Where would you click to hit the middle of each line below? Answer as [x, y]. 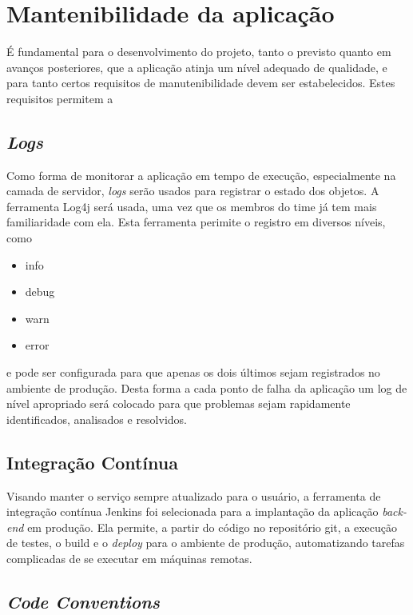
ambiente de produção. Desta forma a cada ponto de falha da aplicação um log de [207, 387]
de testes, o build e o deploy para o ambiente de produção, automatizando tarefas [206, 543]
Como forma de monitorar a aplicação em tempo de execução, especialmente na [201, 175]
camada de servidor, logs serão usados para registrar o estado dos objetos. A [193, 191]
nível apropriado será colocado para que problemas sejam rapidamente [179, 403]
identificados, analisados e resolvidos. [97, 419]
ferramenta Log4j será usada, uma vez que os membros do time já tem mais [192, 206]
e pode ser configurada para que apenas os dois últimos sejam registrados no [193, 372]
